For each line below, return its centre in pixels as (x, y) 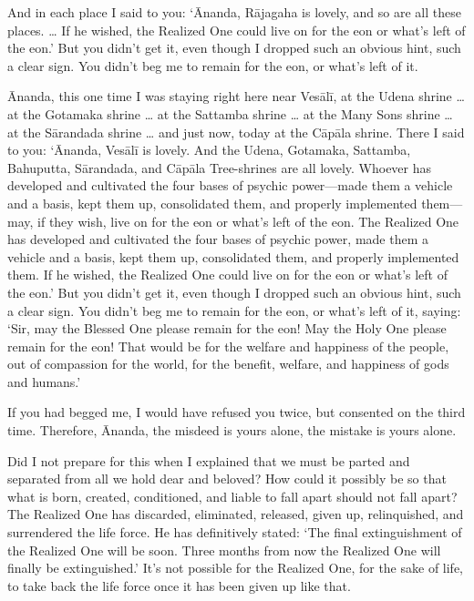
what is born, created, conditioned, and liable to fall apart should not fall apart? (232, 496)
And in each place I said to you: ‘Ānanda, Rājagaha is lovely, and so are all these (234, 12)
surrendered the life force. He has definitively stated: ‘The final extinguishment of (235, 532)
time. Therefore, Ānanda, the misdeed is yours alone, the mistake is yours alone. (232, 430)
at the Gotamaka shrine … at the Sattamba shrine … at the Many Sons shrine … (230, 113)
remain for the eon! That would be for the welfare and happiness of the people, (228, 346)
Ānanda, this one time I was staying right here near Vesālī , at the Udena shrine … (236, 96)
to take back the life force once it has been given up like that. (179, 585)
